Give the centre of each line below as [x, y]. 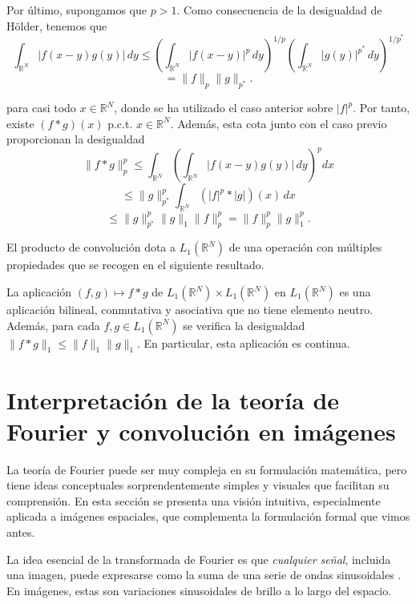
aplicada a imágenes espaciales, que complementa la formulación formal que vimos [208, 516]
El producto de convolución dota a [91, 247]
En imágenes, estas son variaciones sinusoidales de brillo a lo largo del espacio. [199, 590]
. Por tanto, [382, 108]
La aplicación [39, 292]
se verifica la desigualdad [244, 325]
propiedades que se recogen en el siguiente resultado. [135, 265]
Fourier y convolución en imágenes [201, 431]
